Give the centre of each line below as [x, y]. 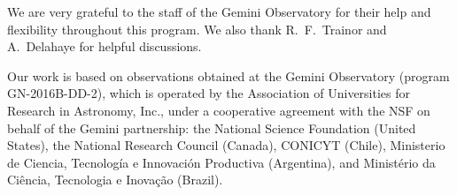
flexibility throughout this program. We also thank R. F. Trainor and [197, 29]
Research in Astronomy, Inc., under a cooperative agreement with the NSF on [219, 110]
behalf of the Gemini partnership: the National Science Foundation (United [212, 127]
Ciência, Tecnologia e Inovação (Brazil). [115, 180]
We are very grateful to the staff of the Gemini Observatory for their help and [219, 11]
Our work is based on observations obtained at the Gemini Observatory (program [228, 75]
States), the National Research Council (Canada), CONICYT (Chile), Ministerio [226, 145]
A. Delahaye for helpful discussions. [105, 46]
